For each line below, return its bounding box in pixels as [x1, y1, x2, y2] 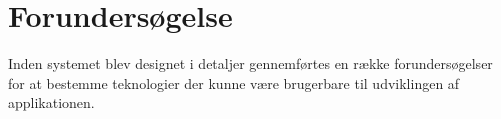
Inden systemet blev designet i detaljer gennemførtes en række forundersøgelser [8, 53, 493, 74]
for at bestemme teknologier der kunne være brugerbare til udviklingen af [8, 72, 460, 93]
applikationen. [8, 92, 95, 113]
